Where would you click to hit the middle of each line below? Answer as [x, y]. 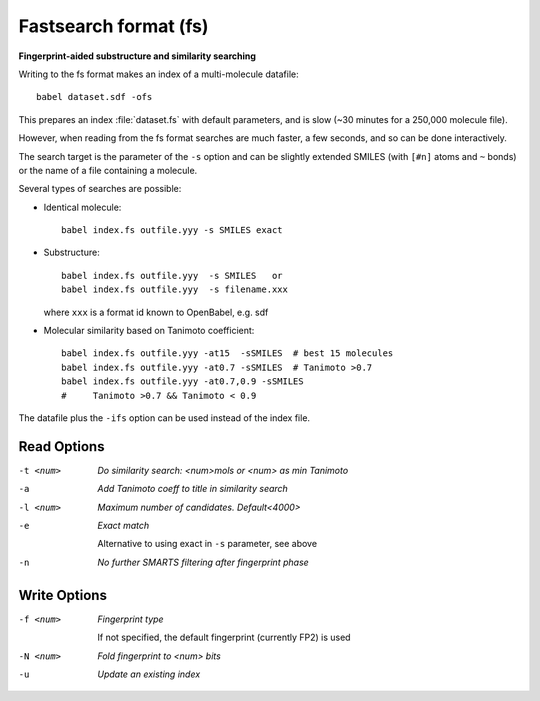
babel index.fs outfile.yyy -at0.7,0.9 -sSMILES [182, 381]
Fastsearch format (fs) [113, 26]
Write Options [62, 595]
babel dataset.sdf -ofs [94, 97]
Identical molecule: [82, 207]
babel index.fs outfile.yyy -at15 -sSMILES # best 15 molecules [227, 353]
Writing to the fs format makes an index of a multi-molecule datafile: [158, 74]
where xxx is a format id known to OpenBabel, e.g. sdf [156, 312]
